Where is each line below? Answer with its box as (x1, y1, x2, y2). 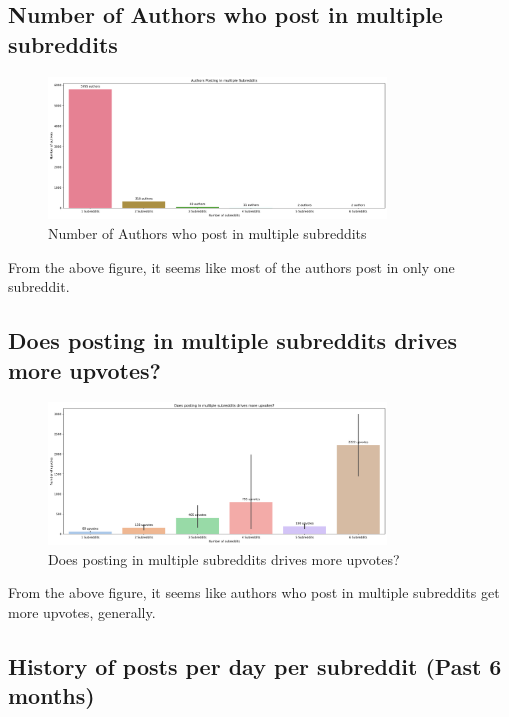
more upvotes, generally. (8, 601, 156, 622)
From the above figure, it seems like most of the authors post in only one (8, 256, 455, 277)
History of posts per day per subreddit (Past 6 (8, 650, 502, 681)
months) (8, 680, 95, 711)
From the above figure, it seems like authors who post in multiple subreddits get (8, 582, 500, 603)
